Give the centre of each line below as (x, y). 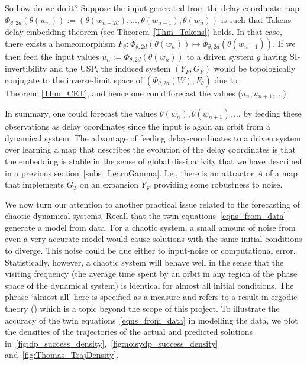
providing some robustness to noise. (218, 184)
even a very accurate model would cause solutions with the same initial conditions (153, 239)
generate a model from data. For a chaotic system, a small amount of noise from (150, 227)
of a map (282, 172)
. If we (284, 43)
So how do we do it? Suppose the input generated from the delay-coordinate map (152, 8)
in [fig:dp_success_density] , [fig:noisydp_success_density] (112, 343)
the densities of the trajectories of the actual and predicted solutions (129, 332)
